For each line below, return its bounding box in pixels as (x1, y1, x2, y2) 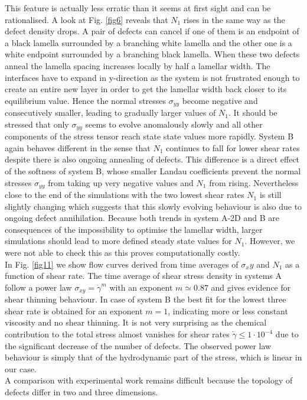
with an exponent (109, 281, 173, 293)
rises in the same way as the (183, 13, 285, 25)
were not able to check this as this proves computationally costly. (5, 246, 240, 259)
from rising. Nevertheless (209, 176, 299, 188)
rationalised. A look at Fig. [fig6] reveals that (5, 13, 168, 25)
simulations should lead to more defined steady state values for (5, 235, 232, 247)
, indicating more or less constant (168, 304, 288, 317)
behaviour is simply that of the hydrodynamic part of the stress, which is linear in (5, 351, 302, 363)
